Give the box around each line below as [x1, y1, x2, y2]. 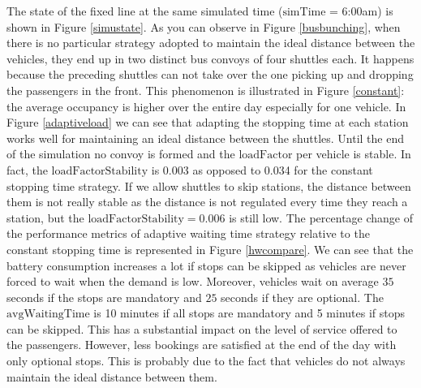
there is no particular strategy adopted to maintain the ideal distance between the [6, 34, 415, 51]
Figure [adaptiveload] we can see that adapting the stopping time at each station [6, 114, 409, 131]
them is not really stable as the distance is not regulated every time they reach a [6, 193, 408, 210]
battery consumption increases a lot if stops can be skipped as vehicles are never [6, 257, 406, 274]
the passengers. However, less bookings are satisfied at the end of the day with [6, 336, 397, 353]
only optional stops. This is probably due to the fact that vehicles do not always [6, 352, 406, 369]
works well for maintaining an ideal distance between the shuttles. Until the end [6, 129, 404, 146]
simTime [282, 6, 326, 18]
